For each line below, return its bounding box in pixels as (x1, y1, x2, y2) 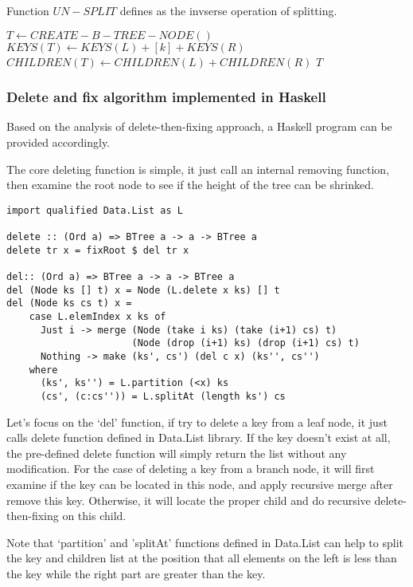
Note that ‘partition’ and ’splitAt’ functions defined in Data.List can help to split (6, 534, 403, 550)
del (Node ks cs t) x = (6, 297, 132, 309)
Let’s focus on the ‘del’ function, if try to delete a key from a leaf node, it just (6, 413, 388, 430)
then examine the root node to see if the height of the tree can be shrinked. (6, 176, 374, 193)
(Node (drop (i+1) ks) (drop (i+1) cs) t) (131, 337, 360, 349)
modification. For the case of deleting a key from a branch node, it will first (6, 460, 375, 477)
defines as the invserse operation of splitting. (119, 2, 337, 18)
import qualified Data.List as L (6, 204, 183, 216)
